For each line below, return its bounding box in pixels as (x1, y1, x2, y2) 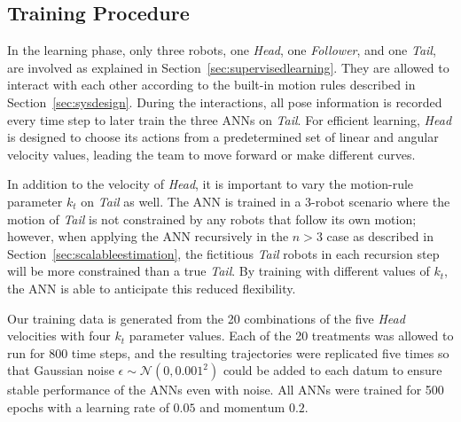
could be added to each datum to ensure (223, 361, 442, 379)
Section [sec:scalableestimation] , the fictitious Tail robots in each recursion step (7, 244, 440, 262)
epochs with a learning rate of (7, 397, 169, 416)
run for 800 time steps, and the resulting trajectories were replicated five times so (7, 343, 449, 362)
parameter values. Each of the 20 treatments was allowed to (129, 326, 454, 345)
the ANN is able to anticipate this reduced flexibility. (7, 278, 296, 297)
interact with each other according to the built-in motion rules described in (7, 75, 416, 94)
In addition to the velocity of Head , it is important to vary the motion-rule (7, 175, 414, 193)
